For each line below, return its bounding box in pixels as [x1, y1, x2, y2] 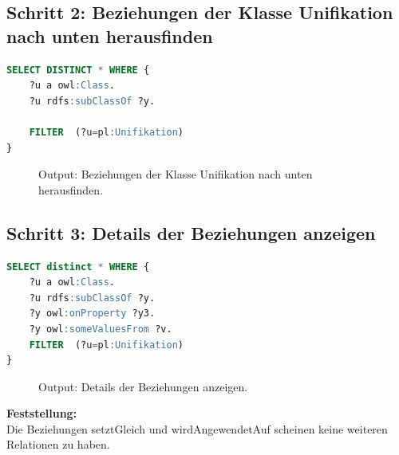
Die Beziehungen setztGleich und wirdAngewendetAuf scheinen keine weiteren [6, 420, 388, 437]
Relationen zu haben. [6, 436, 110, 453]
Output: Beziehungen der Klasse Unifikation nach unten [38, 166, 313, 182]
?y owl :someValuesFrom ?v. [29, 323, 172, 335]
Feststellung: [6, 405, 77, 422]
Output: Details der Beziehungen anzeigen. [38, 378, 248, 394]
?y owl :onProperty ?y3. [29, 308, 156, 320]
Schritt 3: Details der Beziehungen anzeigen [6, 220, 376, 245]
